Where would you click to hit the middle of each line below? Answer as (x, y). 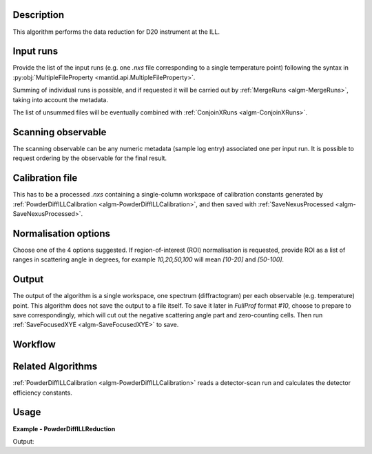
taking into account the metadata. (61, 99)
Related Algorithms (55, 367)
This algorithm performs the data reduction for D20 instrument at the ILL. (116, 32)
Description (39, 15)
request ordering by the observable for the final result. (90, 158)
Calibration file (45, 178)
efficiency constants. (42, 393)
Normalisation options (61, 234)
